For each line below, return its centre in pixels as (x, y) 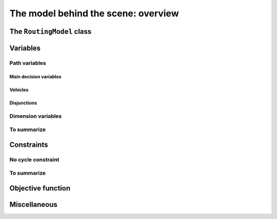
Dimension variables (36, 116)
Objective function (40, 188)
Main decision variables (35, 76)
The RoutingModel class (51, 31)
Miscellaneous (33, 204)
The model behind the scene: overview (94, 13)
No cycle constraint (34, 160)
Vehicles (19, 90)
